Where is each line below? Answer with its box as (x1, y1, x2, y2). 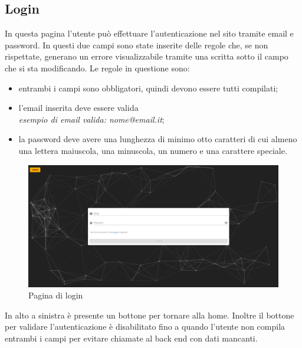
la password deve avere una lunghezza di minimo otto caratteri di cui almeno (18, 133, 297, 145)
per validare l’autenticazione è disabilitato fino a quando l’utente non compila (5, 320, 285, 333)
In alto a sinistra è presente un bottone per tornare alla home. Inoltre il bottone (5, 308, 294, 321)
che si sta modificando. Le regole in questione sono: (5, 61, 190, 74)
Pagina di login (28, 289, 83, 301)
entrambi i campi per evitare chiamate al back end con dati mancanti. (5, 331, 258, 344)
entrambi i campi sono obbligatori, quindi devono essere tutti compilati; (18, 81, 278, 94)
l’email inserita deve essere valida (18, 101, 139, 114)
